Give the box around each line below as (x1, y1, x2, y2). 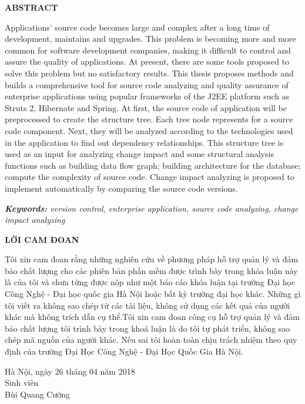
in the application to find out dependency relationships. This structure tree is (5, 136, 284, 148)
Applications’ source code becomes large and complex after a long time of (5, 21, 270, 33)
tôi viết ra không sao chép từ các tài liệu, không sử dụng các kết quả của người (5, 299, 290, 311)
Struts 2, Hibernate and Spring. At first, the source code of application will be (5, 101, 287, 113)
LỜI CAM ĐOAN (5, 233, 79, 245)
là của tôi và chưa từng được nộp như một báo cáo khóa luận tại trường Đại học (5, 276, 296, 288)
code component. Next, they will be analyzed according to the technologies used (5, 124, 293, 136)
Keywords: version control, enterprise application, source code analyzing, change (5, 202, 299, 214)
